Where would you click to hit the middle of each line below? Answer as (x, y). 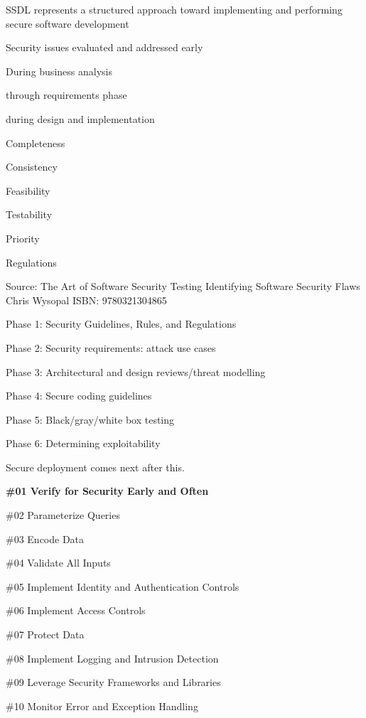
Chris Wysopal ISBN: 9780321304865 (86, 300)
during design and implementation (80, 118)
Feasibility (28, 190)
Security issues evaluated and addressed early (104, 47)
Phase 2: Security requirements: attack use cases (111, 347)
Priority (23, 238)
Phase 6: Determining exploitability (83, 443)
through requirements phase (66, 95)
